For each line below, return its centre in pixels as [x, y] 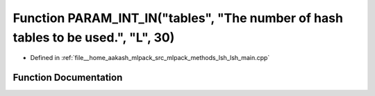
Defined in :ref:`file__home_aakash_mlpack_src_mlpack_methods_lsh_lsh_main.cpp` [150, 58]
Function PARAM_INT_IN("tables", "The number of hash [178, 18]
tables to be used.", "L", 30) [94, 37]
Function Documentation [68, 78]
